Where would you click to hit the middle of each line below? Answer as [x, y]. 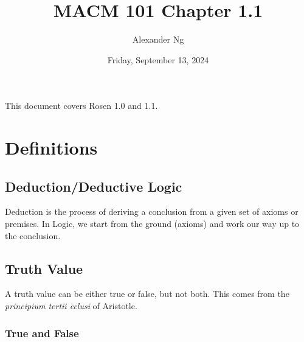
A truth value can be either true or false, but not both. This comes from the [147, 294]
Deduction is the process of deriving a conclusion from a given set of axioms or [152, 211]
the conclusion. [33, 235]
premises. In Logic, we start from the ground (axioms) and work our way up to [152, 224]
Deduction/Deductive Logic [94, 186]
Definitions [51, 148]
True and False [42, 333]
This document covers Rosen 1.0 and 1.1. [81, 106]
